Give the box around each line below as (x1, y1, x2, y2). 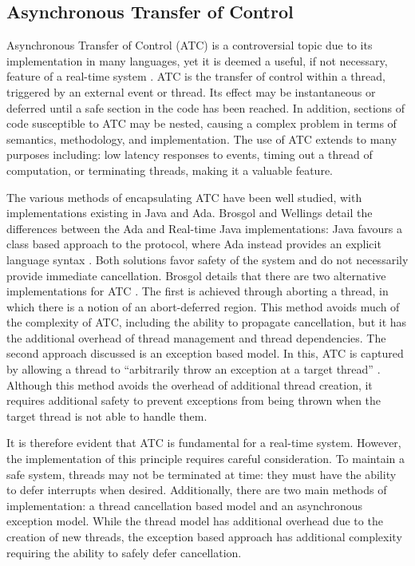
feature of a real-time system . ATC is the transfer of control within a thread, (6, 68, 385, 85)
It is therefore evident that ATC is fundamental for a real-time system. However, (6, 434, 401, 451)
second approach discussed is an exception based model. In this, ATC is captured (6, 345, 404, 362)
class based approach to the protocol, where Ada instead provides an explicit (6, 236, 381, 252)
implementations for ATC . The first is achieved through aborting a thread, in (6, 283, 389, 299)
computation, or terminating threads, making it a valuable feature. (6, 161, 333, 178)
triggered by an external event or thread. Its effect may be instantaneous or (6, 83, 376, 100)
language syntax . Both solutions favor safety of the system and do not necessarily (6, 251, 409, 267)
